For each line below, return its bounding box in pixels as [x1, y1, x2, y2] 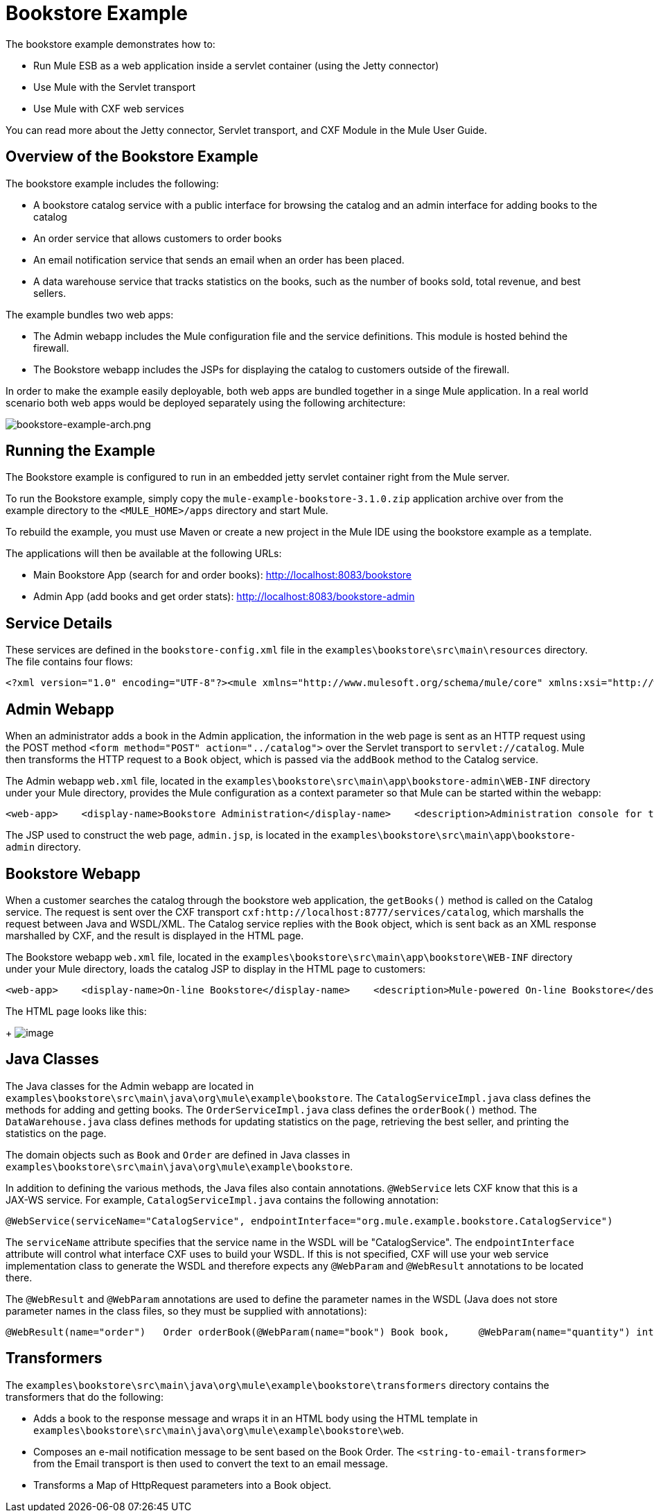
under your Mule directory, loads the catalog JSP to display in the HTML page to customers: [6, 962, 426, 975]
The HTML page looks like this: [6, 1005, 147, 1017]
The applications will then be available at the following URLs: [6, 547, 282, 560]
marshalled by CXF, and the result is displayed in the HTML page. [6, 929, 304, 941]
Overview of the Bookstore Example [6, 148, 258, 166]
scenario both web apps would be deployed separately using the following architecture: [6, 396, 406, 409]
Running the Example [6, 442, 156, 460]
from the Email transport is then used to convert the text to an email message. [33, 1457, 389, 1469]
